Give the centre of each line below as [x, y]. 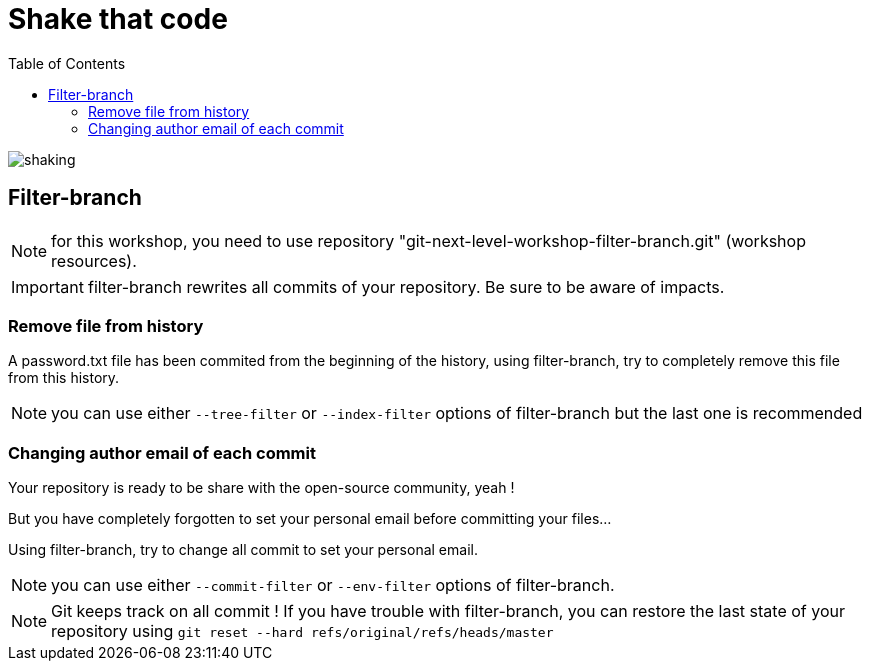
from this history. [64, 378]
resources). [94, 260]
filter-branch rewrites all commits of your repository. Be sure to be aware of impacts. [406, 286]
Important [47, 286]
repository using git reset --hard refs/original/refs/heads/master [302, 631]
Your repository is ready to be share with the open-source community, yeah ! [261, 488]
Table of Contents [67, 63]
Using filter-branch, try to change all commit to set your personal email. [243, 550]
